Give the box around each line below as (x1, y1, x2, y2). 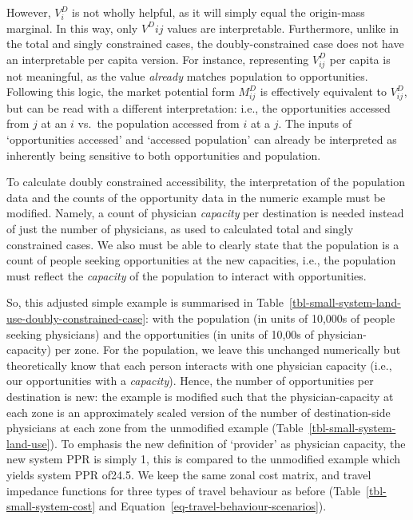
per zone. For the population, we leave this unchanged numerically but (54, 341, 401, 358)
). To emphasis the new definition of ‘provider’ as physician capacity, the (50, 435, 406, 451)
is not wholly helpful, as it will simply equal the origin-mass (72, 4, 365, 20)
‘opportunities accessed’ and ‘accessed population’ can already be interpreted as (6, 131, 397, 148)
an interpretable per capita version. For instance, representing (6, 50, 309, 67)
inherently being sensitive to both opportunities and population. (6, 146, 321, 163)
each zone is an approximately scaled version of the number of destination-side (6, 403, 391, 420)
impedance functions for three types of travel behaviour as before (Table (6, 482, 361, 498)
